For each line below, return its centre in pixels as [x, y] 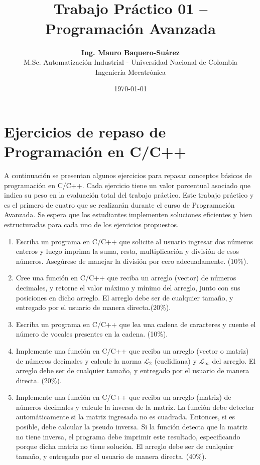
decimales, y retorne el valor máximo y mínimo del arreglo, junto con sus [128, 287]
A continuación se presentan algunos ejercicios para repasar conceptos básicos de [128, 175]
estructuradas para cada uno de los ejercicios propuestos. [91, 224]
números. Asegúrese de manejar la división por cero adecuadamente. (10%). [132, 261]
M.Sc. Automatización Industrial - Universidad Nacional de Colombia [131, 62]
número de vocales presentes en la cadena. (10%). [92, 334]
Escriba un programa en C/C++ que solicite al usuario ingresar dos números [135, 241]
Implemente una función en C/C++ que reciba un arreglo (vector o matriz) [132, 350]
